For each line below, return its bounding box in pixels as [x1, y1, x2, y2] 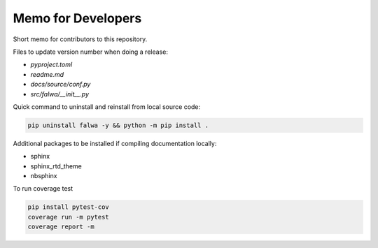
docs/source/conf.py [30, 80, 91, 89]
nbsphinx [30, 172, 57, 180]
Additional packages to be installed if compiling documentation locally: [13, 139, 217, 147]
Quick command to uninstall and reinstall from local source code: [13, 102, 201, 111]
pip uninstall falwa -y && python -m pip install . [27, 121, 209, 129]
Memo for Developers [13, 10, 142, 26]
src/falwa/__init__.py [30, 89, 89, 98]
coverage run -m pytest [27, 213, 110, 221]
